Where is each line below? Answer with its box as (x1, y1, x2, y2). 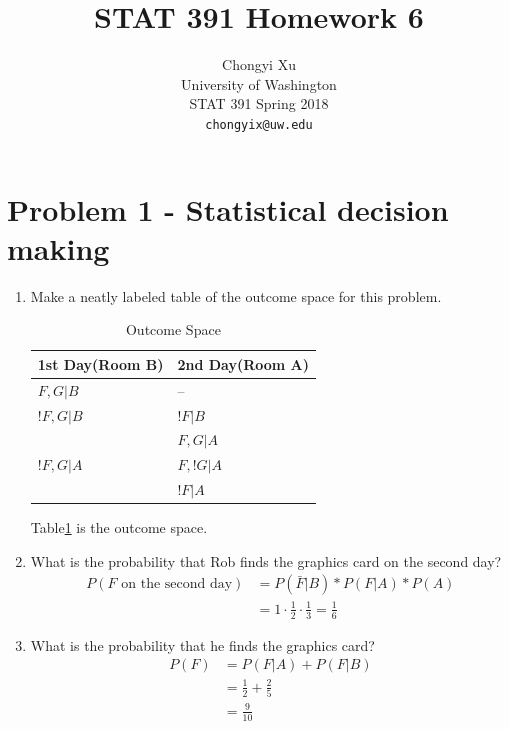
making (7, 227, 110, 268)
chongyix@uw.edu (205, 117, 313, 132)
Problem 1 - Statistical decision (7, 188, 449, 229)
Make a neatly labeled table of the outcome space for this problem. (30, 285, 442, 306)
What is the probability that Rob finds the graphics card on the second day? (30, 550, 502, 571)
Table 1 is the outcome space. (30, 517, 208, 538)
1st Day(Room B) (37, 353, 164, 374)
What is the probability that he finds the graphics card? (30, 634, 375, 655)
